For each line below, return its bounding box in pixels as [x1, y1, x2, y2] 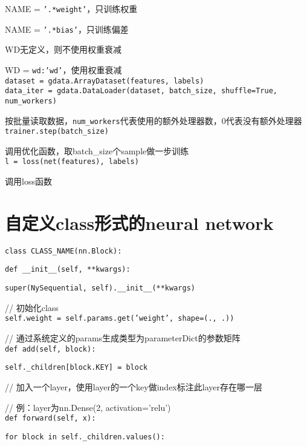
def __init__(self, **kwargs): [5, 265, 131, 274]
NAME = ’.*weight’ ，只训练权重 [5, 2, 138, 15]
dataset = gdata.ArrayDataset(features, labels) [5, 76, 204, 85]
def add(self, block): [5, 344, 96, 353]
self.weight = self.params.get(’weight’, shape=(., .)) [5, 314, 234, 323]
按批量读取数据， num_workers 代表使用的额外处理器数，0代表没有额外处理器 [5, 114, 302, 126]
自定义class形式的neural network [5, 210, 274, 235]
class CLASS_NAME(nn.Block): [5, 246, 122, 255]
